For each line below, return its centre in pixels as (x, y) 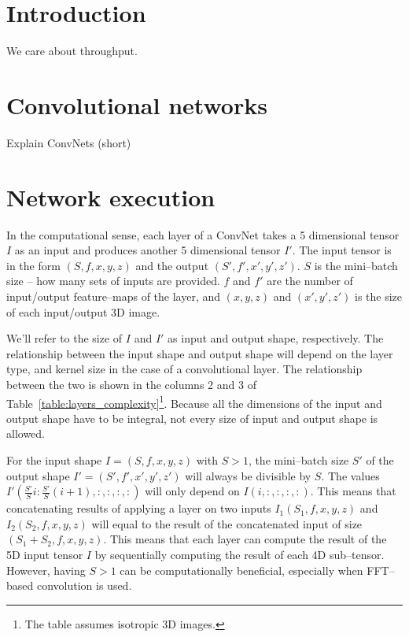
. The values (350, 475)
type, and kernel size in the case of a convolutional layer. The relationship (184, 369)
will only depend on (192, 491)
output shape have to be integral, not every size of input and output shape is (192, 418)
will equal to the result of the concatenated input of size (227, 523)
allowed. (26, 433)
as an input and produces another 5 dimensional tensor (147, 250)
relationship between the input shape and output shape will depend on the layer (200, 353)
